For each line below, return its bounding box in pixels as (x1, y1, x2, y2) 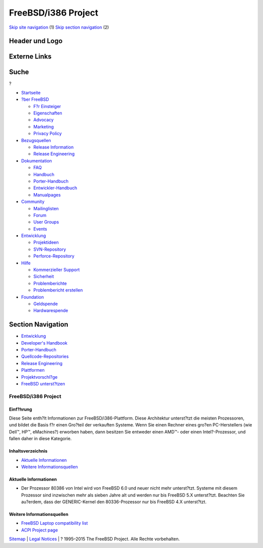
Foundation (21, 294, 44, 300)
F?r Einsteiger (33, 103, 61, 109)
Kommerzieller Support (33, 267, 80, 273)
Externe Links (9, 53, 52, 61)
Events (33, 226, 47, 232)
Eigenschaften (33, 110, 62, 116)
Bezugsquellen (21, 137, 51, 143)
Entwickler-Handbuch (33, 185, 77, 191)
